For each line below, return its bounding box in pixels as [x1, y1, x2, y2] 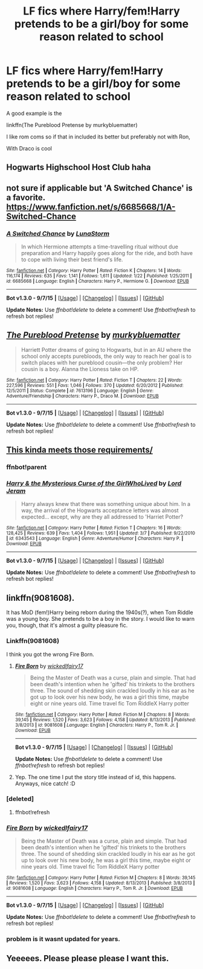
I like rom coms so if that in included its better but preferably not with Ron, [6, 133, 190, 140]
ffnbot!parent [6, 463, 47, 472]
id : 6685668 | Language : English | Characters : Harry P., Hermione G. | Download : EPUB [6, 278, 189, 285]
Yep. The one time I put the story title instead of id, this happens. [14, 773, 176, 780]
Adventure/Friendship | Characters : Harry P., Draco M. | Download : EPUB [6, 393, 159, 399]
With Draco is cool [6, 144, 53, 152]
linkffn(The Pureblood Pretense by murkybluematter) [6, 121, 138, 128]
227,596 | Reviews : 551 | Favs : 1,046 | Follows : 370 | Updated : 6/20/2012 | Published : [6, 382, 184, 388]
